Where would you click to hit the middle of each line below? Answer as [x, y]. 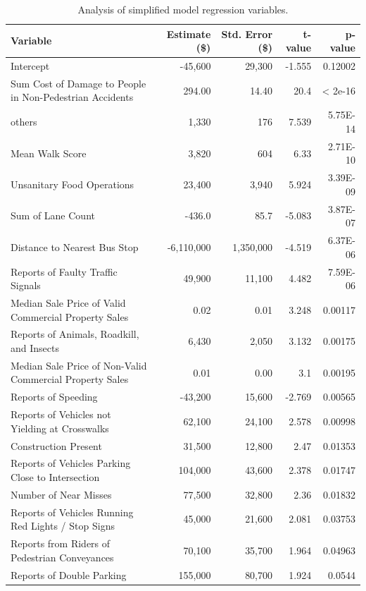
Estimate [189, 33]
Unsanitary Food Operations [72, 184]
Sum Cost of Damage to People [78, 83]
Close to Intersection [55, 476]
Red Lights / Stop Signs [63, 526]
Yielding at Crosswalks [60, 428]
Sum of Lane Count [53, 215]
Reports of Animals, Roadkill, [75, 334]
